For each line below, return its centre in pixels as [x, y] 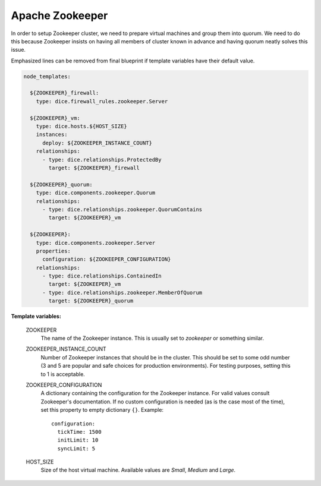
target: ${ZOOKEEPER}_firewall [94, 168]
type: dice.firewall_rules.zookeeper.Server [102, 101]
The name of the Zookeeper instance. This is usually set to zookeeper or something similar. [152, 338]
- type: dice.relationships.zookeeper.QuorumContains [122, 209]
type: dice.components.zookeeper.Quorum [96, 193]
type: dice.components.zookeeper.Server [96, 243]
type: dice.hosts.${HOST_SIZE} [81, 127]
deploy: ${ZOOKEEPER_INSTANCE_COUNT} [97, 143]
